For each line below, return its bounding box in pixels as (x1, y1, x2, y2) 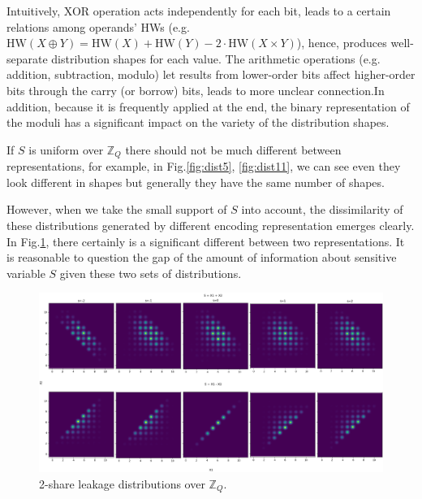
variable (6, 264, 45, 281)
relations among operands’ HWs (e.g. (6, 18, 190, 35)
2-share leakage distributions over (39, 475, 205, 492)
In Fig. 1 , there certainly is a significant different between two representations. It (6, 232, 405, 249)
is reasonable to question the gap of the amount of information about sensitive (6, 249, 397, 266)
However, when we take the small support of (6, 201, 227, 218)
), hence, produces (296, 34, 387, 51)
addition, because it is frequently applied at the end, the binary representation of (6, 98, 410, 115)
